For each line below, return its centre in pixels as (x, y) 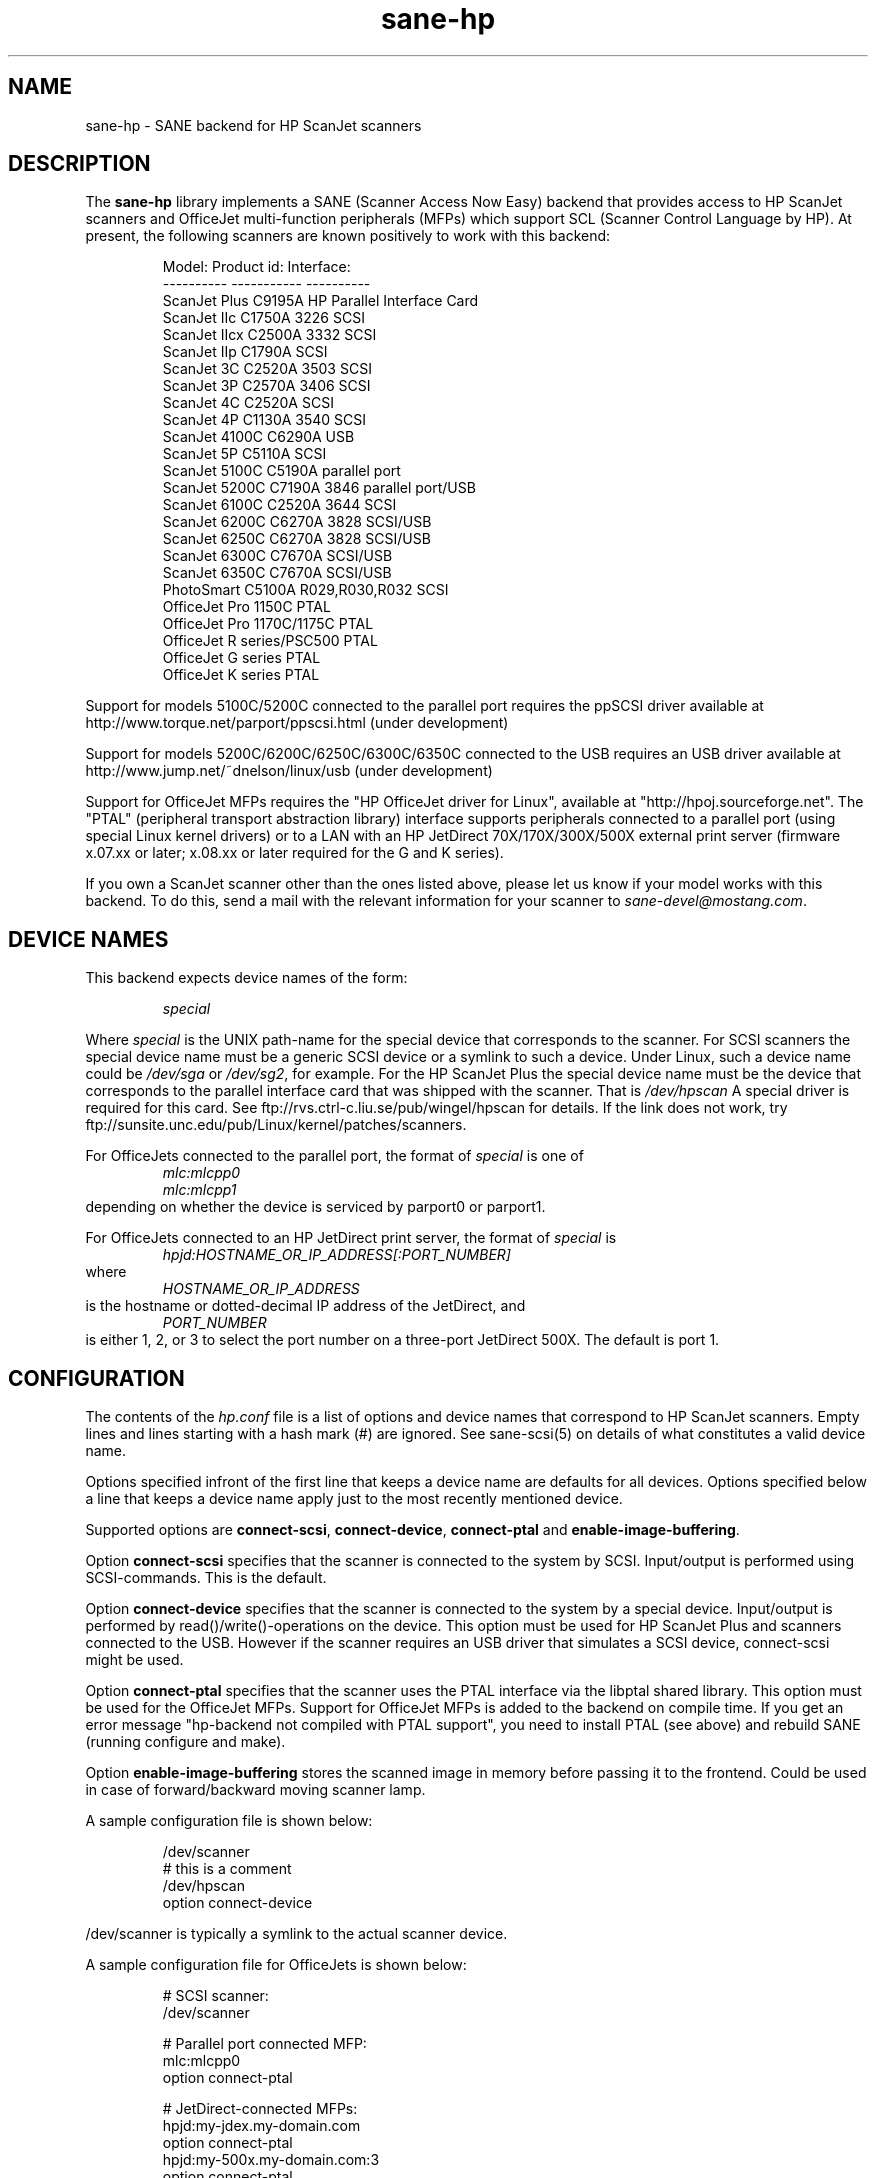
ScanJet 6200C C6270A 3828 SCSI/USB (297, 522)
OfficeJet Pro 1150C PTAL (246, 607)
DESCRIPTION (79, 164)
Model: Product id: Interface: (256, 267)
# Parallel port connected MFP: (264, 2044)
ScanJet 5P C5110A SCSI (244, 454)
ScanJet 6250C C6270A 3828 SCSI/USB (296, 539)
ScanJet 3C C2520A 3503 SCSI (267, 369)
